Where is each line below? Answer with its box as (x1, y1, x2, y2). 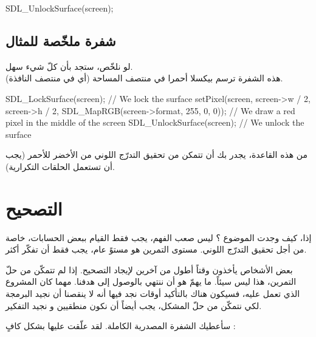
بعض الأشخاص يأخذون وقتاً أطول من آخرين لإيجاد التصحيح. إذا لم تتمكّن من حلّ (5, 263, 293, 276)
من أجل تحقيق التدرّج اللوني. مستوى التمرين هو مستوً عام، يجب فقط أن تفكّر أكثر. (5, 243, 307, 256)
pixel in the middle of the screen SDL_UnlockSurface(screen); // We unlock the (5, 116, 304, 129)
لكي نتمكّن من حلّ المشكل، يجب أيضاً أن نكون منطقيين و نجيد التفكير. (5, 299, 262, 311)
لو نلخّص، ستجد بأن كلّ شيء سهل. (5, 60, 133, 72)
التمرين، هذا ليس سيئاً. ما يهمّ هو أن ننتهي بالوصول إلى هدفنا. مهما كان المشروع (5, 275, 297, 288)
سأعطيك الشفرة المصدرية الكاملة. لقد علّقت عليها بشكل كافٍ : (5, 319, 236, 332)
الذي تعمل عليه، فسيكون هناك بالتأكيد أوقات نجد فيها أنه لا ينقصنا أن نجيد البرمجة (5, 287, 300, 300)
